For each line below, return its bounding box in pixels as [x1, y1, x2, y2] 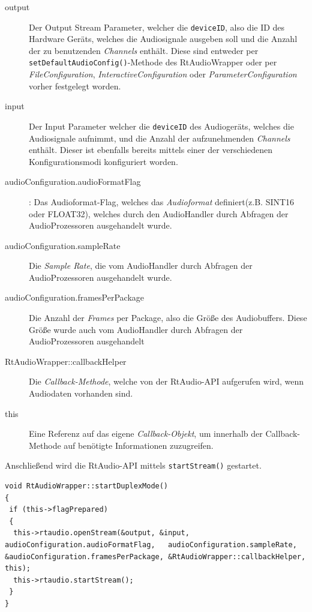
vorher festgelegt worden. [29, 79, 121, 92]
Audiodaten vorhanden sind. [29, 387, 133, 400]
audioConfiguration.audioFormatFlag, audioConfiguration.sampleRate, [5, 541, 297, 550]
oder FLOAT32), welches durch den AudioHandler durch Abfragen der [29, 207, 289, 220]
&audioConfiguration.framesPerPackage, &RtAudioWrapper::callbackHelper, [5, 552, 306, 561]
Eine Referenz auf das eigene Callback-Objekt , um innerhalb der [29, 427, 263, 440]
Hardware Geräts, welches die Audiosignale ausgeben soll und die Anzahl [29, 32, 298, 45]
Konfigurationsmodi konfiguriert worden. [29, 155, 178, 167]
